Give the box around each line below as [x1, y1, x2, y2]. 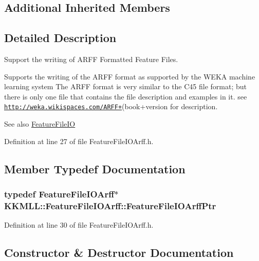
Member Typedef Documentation [4, 160, 186, 176]
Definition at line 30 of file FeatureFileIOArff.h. [4, 219, 154, 230]
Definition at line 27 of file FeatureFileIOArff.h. [4, 135, 154, 146]
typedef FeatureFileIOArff [4, 187, 115, 200]
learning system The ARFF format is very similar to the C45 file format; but [4, 81, 247, 92]
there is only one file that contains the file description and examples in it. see [4, 91, 247, 102]
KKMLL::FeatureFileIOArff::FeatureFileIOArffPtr [4, 199, 216, 212]
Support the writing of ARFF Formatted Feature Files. [4, 53, 178, 64]
